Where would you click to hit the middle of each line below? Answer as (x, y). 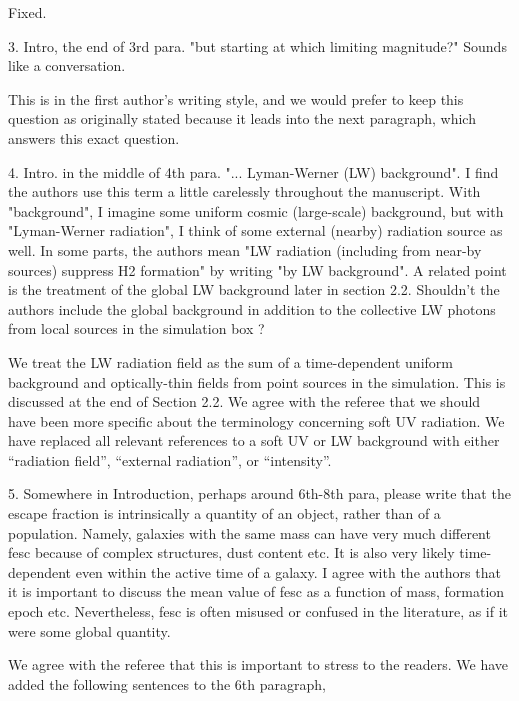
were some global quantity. (89, 630)
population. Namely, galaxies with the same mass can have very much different (249, 532)
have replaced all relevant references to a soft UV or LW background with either (254, 440)
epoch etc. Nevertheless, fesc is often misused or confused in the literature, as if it (258, 611)
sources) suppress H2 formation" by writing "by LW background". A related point (257, 269)
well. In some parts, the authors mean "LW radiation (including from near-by (245, 249)
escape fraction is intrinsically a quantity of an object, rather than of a (224, 513)
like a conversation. (67, 65)
